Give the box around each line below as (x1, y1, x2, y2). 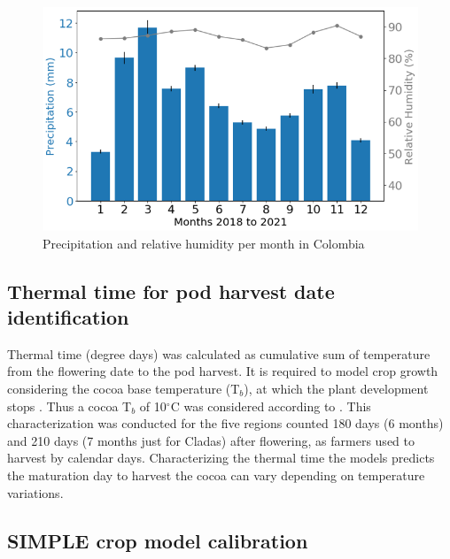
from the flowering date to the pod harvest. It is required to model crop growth (7, 362, 438, 380)
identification (7, 303, 129, 331)
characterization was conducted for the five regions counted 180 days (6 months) (7, 414, 444, 433)
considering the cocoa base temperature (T (7, 379, 240, 398)
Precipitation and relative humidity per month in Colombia (43, 234, 365, 252)
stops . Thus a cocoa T (7, 396, 132, 415)
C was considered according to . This (170, 396, 371, 415)
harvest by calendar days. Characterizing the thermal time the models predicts (7, 448, 435, 467)
